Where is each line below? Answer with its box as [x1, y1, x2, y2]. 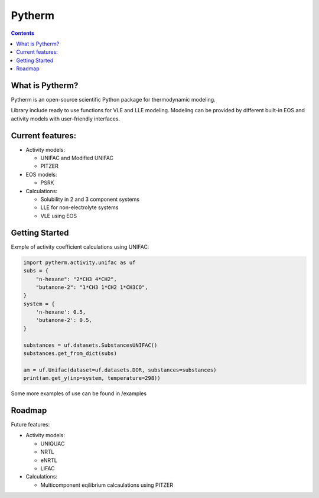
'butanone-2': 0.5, [35, 317, 93, 324]
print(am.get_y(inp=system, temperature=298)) [23, 375, 161, 382]
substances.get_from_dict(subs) [23, 350, 118, 357]
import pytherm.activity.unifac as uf [23, 259, 136, 266]
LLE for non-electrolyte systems [40, 204, 119, 211]
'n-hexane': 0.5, [35, 309, 86, 315]
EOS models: [25, 171, 57, 178]
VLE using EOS [40, 212, 77, 219]
